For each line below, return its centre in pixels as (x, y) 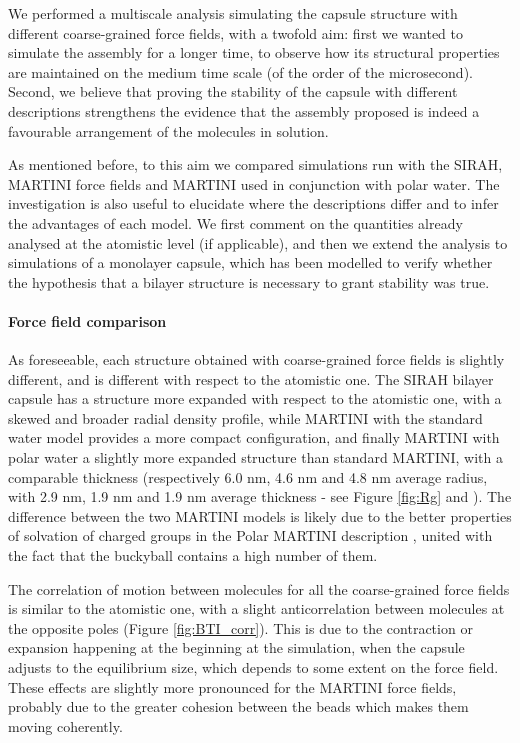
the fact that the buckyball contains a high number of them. (193, 555)
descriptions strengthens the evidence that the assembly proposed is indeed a (244, 110)
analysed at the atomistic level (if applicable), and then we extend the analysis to (258, 242)
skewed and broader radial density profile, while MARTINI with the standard (245, 417)
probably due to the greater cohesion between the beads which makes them (238, 706)
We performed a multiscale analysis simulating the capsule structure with (233, 13)
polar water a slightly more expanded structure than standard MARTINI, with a (255, 457)
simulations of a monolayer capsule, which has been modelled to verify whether (250, 262)
